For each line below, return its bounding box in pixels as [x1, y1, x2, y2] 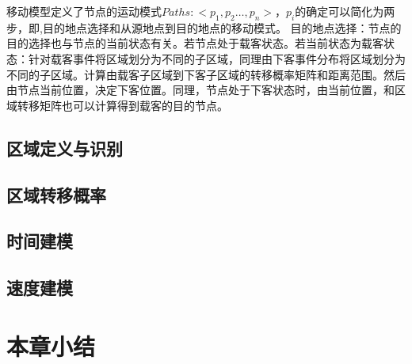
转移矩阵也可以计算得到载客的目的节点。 [17, 97, 228, 113]
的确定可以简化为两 [295, 3, 395, 19]
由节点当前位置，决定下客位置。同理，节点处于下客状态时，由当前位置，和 [6, 82, 395, 98]
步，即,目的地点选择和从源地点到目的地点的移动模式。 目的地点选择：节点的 [6, 19, 402, 36]
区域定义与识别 [6, 135, 123, 160]
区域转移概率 [6, 182, 106, 207]
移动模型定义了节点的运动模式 [6, 3, 162, 19]
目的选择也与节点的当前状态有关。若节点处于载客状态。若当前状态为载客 [6, 35, 383, 51]
